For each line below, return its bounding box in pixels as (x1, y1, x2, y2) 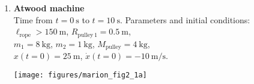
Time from (13, 13, 53, 26)
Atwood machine (13, 2, 85, 14)
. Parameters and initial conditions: (119, 13, 250, 26)
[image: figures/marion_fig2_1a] (13, 70, 147, 79)
